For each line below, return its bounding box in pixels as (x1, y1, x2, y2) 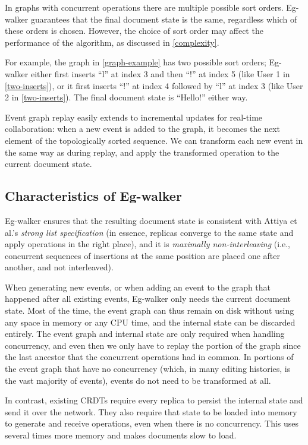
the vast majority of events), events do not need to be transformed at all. (5, 374, 271, 386)
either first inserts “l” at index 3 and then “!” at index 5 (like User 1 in (30, 67, 290, 80)
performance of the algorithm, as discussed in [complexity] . (5, 36, 219, 48)
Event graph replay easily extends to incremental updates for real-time (5, 111, 263, 123)
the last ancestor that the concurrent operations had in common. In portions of (5, 351, 294, 363)
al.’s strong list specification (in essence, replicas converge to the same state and (5, 226, 294, 238)
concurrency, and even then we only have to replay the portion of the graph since (5, 339, 301, 351)
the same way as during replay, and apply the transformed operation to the (5, 146, 279, 158)
